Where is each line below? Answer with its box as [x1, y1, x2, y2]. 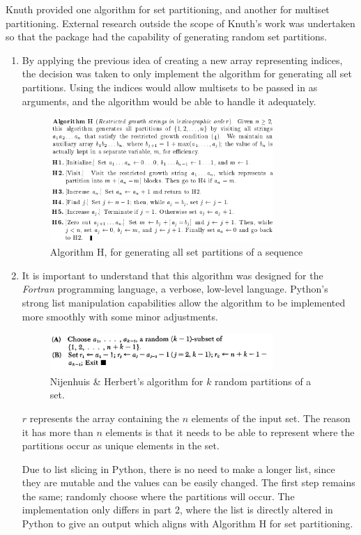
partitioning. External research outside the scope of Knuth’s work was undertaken [6, 15, 355, 30]
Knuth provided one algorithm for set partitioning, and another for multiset [6, 2, 330, 16]
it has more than [22, 424, 93, 439]
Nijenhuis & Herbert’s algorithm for [49, 373, 203, 388]
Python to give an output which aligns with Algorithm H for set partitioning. [22, 516, 353, 531]
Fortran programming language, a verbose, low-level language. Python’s [22, 281, 328, 296]
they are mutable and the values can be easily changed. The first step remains [22, 475, 355, 490]
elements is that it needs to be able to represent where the [105, 424, 355, 439]
